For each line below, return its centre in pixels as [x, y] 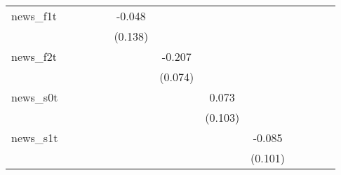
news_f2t [34, 56]
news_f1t [34, 16]
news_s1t [35, 138]
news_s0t [35, 97]
